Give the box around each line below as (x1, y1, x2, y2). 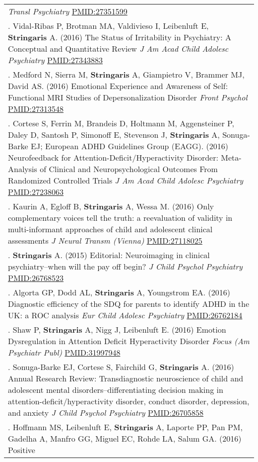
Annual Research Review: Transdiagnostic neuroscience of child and (8, 372, 244, 384)
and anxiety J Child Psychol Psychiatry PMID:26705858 (8, 407, 203, 418)
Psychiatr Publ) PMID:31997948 (8, 347, 121, 358)
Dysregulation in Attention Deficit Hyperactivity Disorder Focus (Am (8, 335, 250, 347)
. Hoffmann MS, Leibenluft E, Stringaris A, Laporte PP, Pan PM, (8, 421, 243, 433)
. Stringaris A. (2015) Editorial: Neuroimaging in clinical (8, 249, 210, 261)
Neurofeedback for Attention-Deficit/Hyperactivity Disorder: (8, 152, 218, 163)
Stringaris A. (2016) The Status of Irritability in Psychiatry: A (8, 31, 232, 43)
